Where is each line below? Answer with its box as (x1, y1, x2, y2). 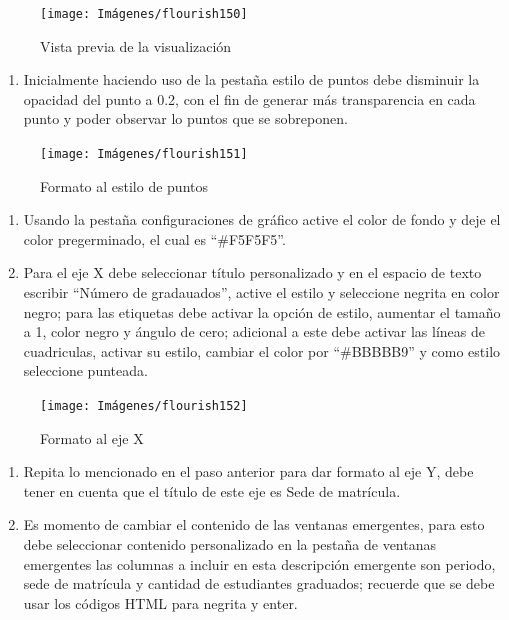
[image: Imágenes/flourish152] (40, 399, 248, 414)
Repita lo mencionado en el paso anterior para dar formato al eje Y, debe (23, 461, 474, 482)
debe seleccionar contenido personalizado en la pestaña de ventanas (23, 534, 436, 555)
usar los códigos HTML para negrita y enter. (23, 592, 298, 613)
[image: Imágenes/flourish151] (40, 147, 248, 162)
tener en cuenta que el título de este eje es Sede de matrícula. (23, 480, 401, 501)
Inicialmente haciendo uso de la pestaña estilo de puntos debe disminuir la (23, 69, 480, 90)
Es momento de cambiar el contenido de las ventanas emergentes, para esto (23, 514, 485, 535)
